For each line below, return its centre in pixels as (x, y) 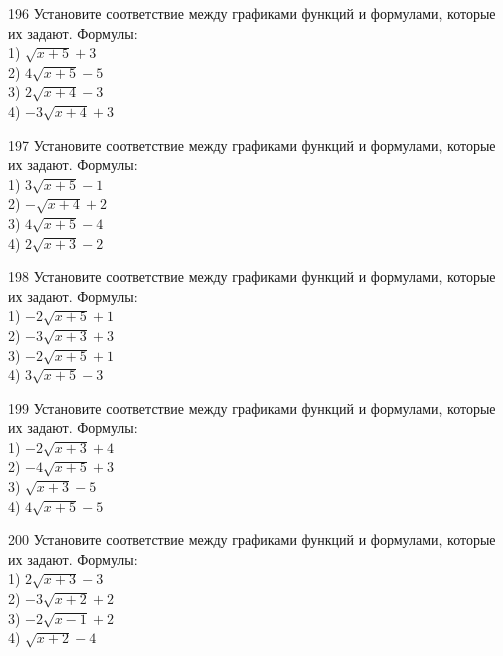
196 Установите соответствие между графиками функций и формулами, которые (252, 13)
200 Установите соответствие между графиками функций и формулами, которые (252, 539)
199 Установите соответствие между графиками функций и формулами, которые (252, 407)
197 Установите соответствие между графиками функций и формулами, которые (252, 144)
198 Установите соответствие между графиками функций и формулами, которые (252, 276)
